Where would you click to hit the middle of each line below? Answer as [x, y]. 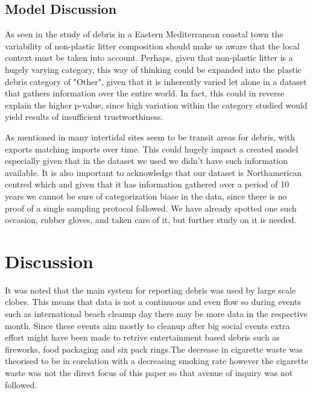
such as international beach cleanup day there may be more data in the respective [156, 314]
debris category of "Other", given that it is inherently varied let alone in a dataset [156, 81]
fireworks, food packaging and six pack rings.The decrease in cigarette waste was [154, 349]
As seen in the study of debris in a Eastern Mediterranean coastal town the [144, 34]
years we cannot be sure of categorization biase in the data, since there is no [146, 196]
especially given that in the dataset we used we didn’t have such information [146, 161]
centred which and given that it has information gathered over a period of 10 [147, 184]
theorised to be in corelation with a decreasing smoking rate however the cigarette [156, 361]
